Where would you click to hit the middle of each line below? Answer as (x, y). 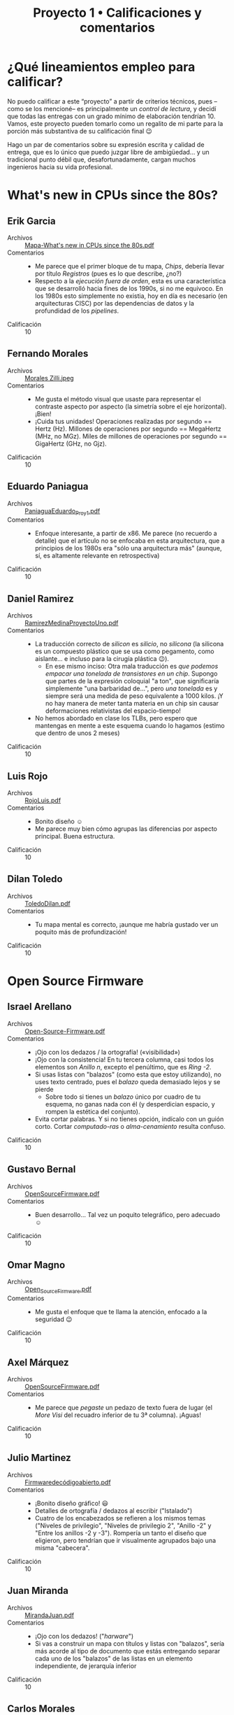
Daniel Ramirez (41, 598)
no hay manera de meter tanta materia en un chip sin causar (132, 704)
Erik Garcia (31, 221)
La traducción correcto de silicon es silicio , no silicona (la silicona (129, 644)
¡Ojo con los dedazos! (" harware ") (84, 1636)
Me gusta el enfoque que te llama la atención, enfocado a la (121, 1312)
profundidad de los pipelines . (77, 311)
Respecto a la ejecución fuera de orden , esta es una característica (130, 280)
